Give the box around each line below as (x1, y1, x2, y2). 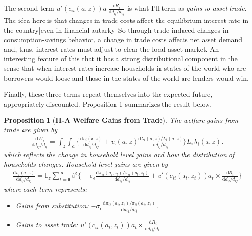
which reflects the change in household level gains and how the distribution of (4, 149, 235, 159)
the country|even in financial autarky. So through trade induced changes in (4, 24, 229, 35)
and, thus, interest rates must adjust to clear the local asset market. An (4, 43, 219, 54)
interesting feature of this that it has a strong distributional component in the (4, 53, 238, 64)
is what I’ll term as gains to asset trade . (127, 3, 247, 13)
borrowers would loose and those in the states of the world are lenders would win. (4, 72, 249, 83)
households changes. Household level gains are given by (4, 159, 168, 169)
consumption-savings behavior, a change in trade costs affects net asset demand (4, 34, 243, 44)
